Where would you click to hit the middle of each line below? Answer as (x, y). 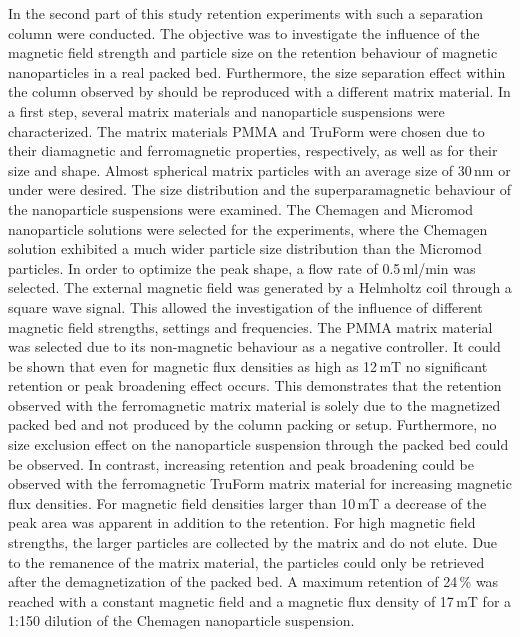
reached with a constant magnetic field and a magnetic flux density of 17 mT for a (260, 600)
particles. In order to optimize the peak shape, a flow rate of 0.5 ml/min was (242, 267)
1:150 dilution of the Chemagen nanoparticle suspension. (181, 620)
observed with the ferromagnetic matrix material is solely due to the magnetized (254, 404)
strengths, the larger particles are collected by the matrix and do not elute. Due (253, 542)
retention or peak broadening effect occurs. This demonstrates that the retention (255, 385)
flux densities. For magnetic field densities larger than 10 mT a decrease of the (247, 502)
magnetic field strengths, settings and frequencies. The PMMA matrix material (250, 326)
